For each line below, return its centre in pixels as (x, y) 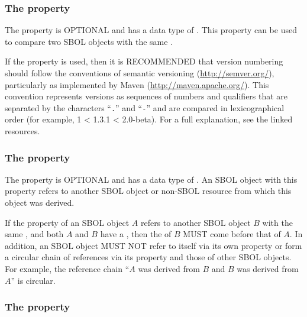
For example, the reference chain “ (67, 269)
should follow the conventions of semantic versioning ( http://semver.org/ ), (140, 73)
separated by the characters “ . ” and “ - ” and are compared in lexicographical (145, 107)
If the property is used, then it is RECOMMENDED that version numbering (144, 61)
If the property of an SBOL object (67, 222)
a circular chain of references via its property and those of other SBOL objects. (148, 257)
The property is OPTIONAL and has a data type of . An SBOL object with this (151, 179)
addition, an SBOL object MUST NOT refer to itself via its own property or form (153, 245)
